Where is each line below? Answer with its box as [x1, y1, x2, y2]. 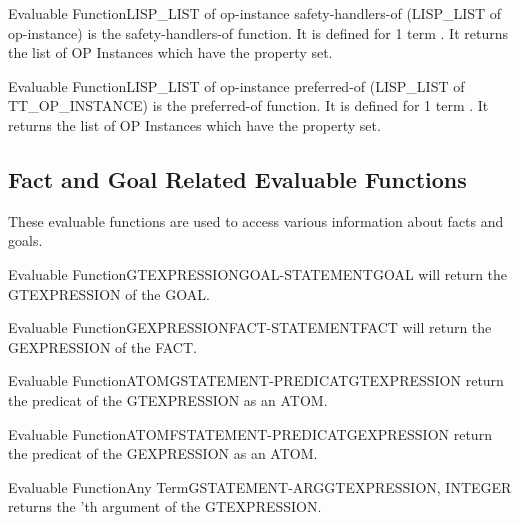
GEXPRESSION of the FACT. [8, 336, 197, 357]
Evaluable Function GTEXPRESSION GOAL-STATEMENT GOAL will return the [8, 263, 508, 284]
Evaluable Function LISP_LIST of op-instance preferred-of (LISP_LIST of [8, 75, 465, 96]
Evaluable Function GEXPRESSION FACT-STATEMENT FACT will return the [8, 317, 492, 338]
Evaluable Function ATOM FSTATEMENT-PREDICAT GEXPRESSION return [8, 423, 492, 444]
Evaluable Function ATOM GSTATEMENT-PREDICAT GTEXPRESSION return [8, 370, 504, 391]
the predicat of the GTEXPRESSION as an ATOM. [8, 389, 328, 410]
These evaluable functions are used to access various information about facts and [8, 210, 504, 231]
